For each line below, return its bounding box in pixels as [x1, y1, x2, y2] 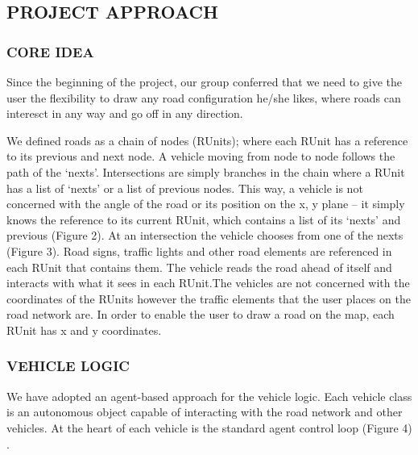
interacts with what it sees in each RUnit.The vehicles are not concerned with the [6, 274, 410, 291]
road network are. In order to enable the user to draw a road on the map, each [6, 306, 395, 323]
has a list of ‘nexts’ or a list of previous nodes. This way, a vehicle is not [6, 179, 363, 196]
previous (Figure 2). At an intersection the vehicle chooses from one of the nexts [6, 227, 404, 244]
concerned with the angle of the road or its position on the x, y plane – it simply [6, 195, 405, 212]
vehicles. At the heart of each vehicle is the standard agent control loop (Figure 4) [6, 419, 412, 436]
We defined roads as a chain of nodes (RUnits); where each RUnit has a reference [6, 131, 408, 148]
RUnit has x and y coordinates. [6, 321, 162, 338]
